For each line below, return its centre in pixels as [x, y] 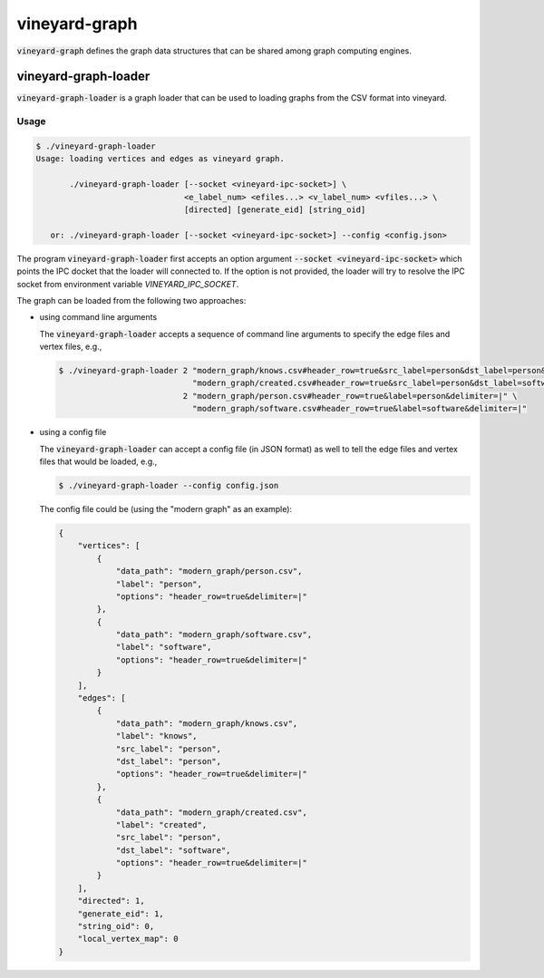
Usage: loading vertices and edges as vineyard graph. [160, 159]
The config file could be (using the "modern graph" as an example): [166, 508]
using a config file [73, 432]
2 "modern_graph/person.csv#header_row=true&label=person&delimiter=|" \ [350, 396]
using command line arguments [98, 317]
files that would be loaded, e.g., [98, 461]
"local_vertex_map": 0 [128, 939]
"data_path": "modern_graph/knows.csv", [207, 723]
